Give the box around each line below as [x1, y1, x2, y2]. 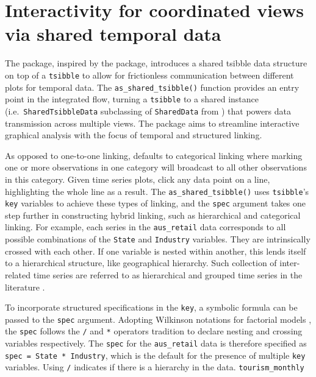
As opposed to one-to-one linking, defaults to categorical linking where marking [5, 149, 303, 161]
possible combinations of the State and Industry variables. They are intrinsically [5, 233, 311, 245]
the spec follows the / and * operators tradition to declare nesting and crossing [5, 325, 303, 337]
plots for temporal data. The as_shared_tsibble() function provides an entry [5, 80, 300, 93]
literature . [5, 280, 45, 293]
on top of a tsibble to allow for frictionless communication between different [5, 68, 294, 81]
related [5, 268, 31, 281]
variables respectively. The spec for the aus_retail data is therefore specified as [5, 337, 307, 350]
